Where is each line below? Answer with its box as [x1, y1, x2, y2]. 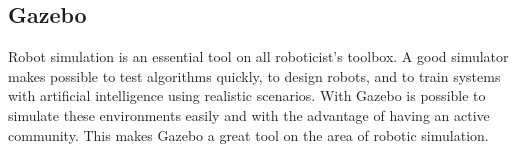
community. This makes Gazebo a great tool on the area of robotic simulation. [8, 124, 489, 145]
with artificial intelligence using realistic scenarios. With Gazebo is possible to [8, 85, 486, 106]
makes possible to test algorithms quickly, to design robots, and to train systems [8, 65, 501, 86]
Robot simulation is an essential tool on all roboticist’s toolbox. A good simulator [8, 46, 509, 67]
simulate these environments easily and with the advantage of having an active [8, 104, 490, 125]
